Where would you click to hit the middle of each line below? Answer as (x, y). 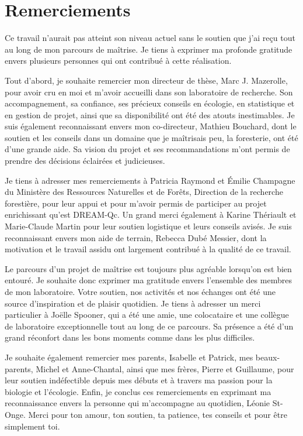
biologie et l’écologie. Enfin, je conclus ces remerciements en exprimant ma (138, 391)
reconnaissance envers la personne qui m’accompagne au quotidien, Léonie (137, 403)
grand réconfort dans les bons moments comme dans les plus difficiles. (130, 337)
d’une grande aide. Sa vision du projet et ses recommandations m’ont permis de (147, 149)
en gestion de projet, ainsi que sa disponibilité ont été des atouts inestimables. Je (150, 114)
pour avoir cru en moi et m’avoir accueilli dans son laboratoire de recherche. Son (149, 92)
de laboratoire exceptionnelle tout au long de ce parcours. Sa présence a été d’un (149, 326)
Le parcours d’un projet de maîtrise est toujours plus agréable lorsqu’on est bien (148, 268)
